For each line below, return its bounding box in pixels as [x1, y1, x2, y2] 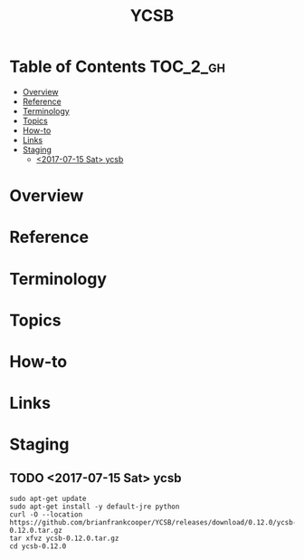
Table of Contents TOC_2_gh [9, 56, 226, 77]
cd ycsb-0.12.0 [9, 542, 67, 551]
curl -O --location [9, 510, 83, 519]
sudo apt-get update [9, 495, 88, 504]
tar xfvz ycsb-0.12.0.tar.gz [9, 534, 119, 544]
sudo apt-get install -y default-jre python [9, 502, 180, 512]
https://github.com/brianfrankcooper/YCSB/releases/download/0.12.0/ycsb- [9, 518, 298, 527]
